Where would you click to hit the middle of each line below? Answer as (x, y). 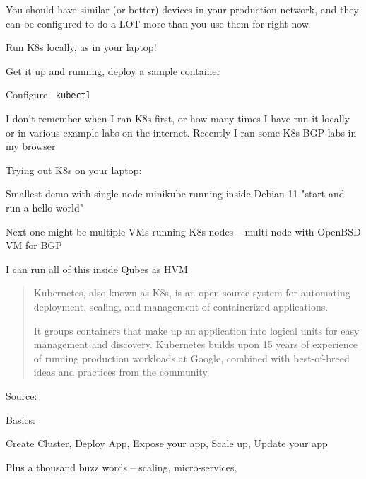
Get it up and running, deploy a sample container (113, 70)
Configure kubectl (48, 94)
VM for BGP (34, 245)
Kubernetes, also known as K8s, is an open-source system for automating (192, 293)
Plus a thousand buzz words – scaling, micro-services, (122, 467)
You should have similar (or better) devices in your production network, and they (182, 9)
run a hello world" (45, 207)
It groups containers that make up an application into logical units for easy (196, 330)
